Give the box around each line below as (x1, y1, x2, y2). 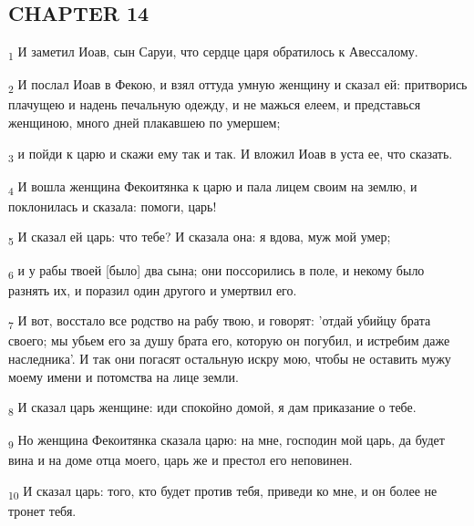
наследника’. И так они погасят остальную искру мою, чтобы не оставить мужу (8, 349, 451, 368)
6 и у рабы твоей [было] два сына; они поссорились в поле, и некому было (8, 260, 425, 282)
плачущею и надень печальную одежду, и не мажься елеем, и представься (8, 95, 421, 114)
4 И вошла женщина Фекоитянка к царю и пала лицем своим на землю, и (8, 176, 417, 198)
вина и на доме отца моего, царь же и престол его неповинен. (8, 450, 353, 469)
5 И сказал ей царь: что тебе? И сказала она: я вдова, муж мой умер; (8, 227, 391, 249)
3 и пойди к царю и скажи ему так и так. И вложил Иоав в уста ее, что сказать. (8, 143, 453, 165)
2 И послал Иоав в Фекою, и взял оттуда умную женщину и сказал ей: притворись (8, 75, 468, 97)
